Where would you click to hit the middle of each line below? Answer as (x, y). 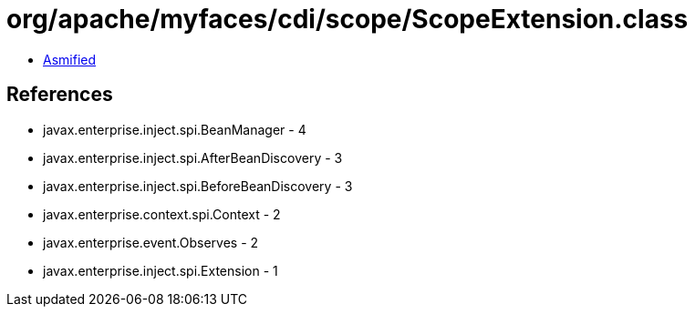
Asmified (70, 59)
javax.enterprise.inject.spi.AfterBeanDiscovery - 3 (193, 157)
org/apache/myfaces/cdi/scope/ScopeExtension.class (347, 19)
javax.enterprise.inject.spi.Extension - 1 (161, 270)
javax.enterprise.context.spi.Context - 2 (162, 214)
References (60, 95)
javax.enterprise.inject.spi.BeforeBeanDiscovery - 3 (198, 186)
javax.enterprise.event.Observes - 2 (151, 242)
